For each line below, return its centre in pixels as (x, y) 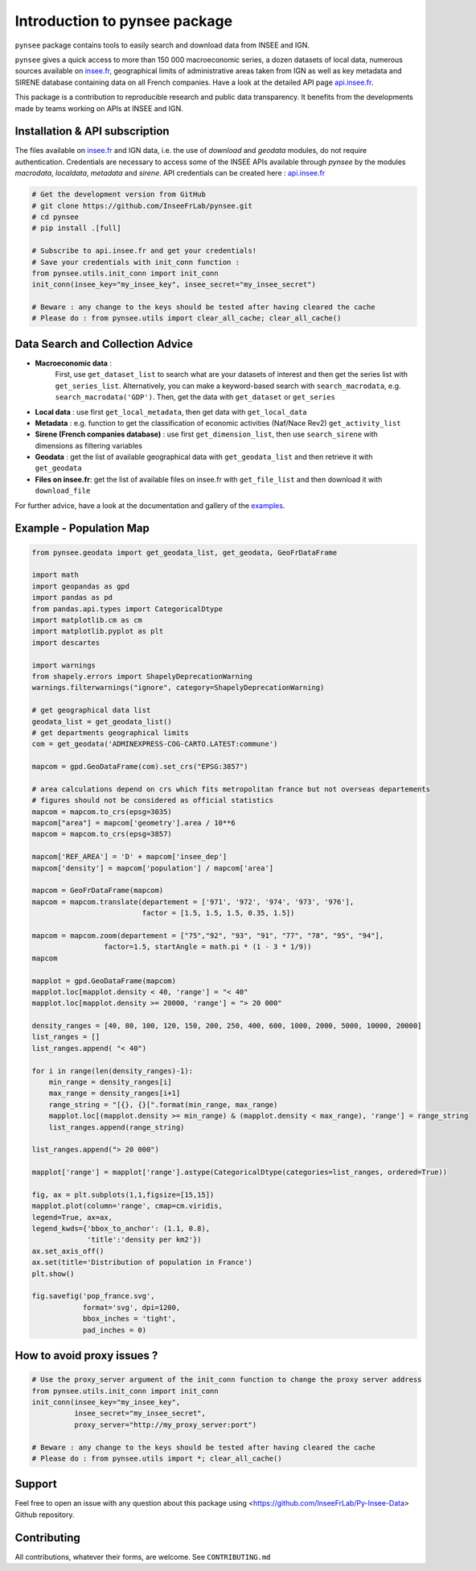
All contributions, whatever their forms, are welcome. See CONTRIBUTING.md (143, 1557)
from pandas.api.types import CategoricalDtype (127, 609)
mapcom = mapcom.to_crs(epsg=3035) (102, 812)
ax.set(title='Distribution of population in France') (142, 1263)
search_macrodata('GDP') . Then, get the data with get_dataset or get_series (195, 397)
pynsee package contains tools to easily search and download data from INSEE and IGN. (162, 45)
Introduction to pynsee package (124, 21)
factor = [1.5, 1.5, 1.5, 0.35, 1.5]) (218, 913)
